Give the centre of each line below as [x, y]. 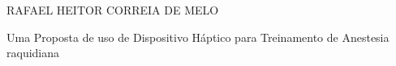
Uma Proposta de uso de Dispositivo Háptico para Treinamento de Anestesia [198, 37]
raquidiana [33, 53]
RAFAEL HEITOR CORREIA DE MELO [113, 10]
